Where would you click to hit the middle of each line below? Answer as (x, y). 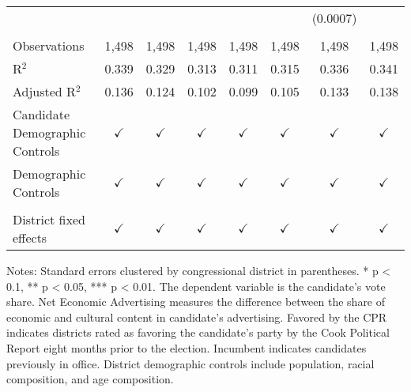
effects (30, 237)
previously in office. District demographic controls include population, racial (190, 363)
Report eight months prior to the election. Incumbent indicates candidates (187, 347)
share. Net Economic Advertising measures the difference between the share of (196, 302)
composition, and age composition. (90, 379)
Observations (49, 45)
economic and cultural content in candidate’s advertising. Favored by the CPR (197, 317)
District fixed (49, 219)
